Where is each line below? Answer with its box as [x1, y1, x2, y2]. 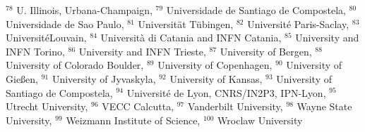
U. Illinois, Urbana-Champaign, [16, 3, 152, 17]
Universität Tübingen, [138, 16, 234, 31]
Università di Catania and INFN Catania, [100, 30, 282, 45]
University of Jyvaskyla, [52, 71, 156, 86]
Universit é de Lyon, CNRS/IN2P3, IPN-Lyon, [126, 85, 326, 100]
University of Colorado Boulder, [6, 58, 144, 72]
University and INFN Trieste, [78, 44, 206, 58]
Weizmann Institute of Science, [66, 112, 201, 127]
